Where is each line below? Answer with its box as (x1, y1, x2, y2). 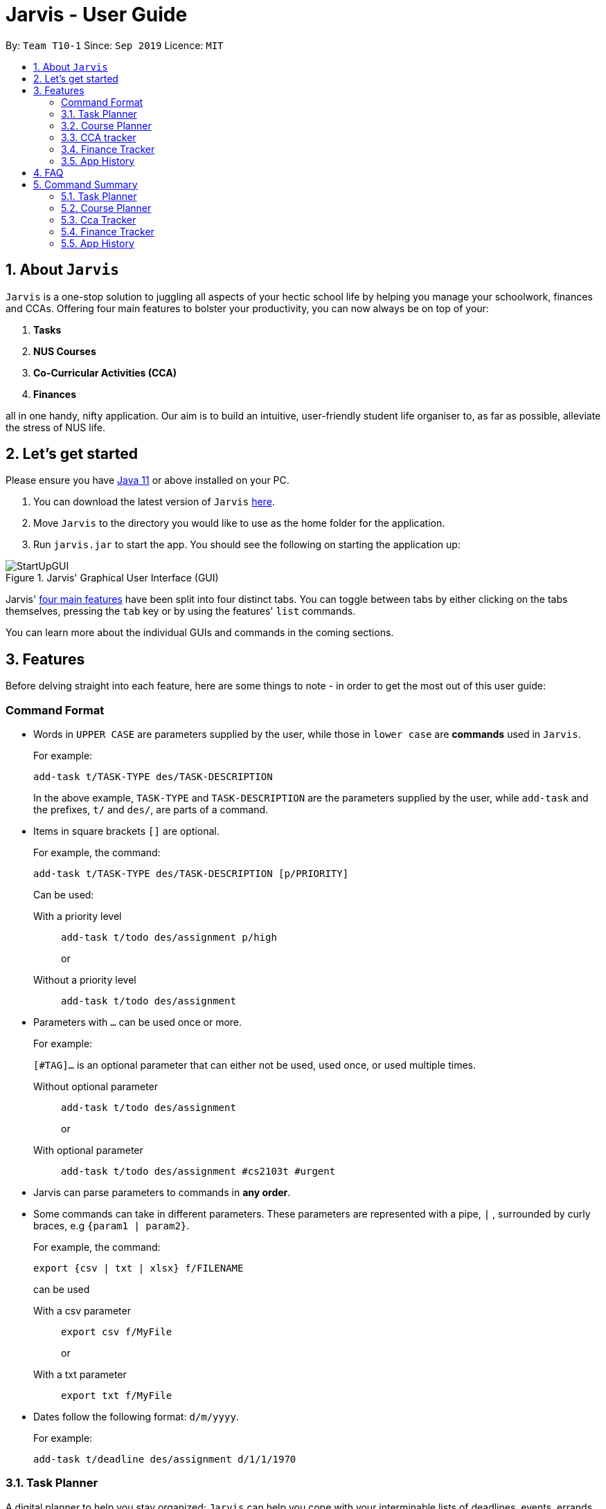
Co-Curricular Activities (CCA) (33, 366, 177, 379)
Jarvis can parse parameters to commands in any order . (33, 1186, 291, 1199)
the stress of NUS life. (6, 421, 105, 433)
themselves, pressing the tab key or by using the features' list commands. (6, 605, 356, 617)
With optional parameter (33, 1144, 143, 1157)
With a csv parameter (33, 1305, 131, 1317)
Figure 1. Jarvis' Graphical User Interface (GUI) (6, 572, 219, 584)
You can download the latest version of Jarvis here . (33, 496, 275, 508)
